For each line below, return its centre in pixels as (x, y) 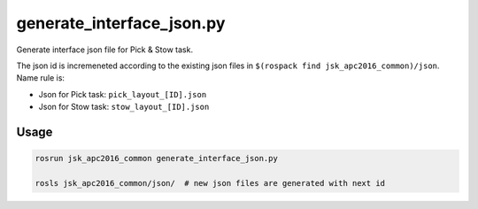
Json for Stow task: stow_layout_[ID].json (124, 107)
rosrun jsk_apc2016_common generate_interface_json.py (156, 159)
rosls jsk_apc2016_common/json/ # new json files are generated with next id (210, 183)
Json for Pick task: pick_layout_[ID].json (123, 94)
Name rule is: (41, 78)
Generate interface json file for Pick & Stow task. (105, 50)
